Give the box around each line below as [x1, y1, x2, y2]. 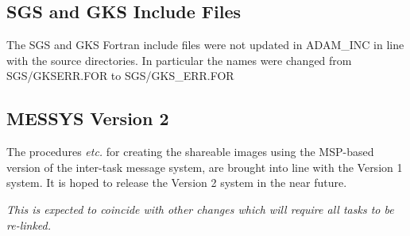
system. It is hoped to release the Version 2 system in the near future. [6, 174, 347, 191]
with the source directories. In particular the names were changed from [6, 51, 352, 68]
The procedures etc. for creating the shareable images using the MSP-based [6, 143, 374, 160]
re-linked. [6, 216, 52, 233]
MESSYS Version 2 [6, 106, 169, 131]
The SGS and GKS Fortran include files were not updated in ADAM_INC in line [6, 36, 404, 53]
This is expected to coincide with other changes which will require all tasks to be [6, 200, 394, 217]
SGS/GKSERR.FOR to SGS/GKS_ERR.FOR [6, 67, 234, 84]
